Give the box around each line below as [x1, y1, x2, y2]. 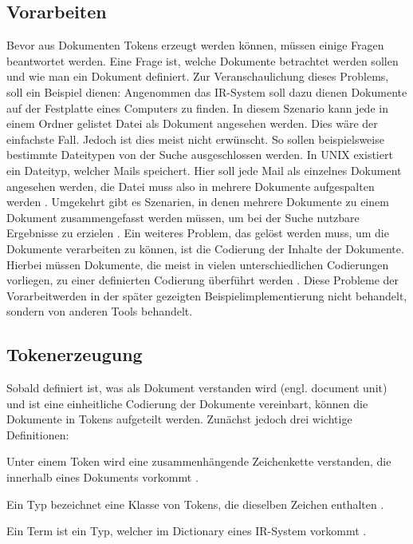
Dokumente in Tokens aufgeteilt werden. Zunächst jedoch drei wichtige [6, 411, 352, 427]
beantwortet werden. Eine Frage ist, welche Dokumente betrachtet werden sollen [6, 52, 399, 69]
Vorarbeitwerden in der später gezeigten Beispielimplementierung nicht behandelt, [6, 287, 407, 304]
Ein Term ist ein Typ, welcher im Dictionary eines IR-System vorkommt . [6, 522, 367, 539]
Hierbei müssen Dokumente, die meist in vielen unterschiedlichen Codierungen [6, 256, 389, 272]
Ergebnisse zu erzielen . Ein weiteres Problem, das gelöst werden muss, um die [6, 224, 389, 241]
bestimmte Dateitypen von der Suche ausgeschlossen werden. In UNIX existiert [6, 146, 393, 163]
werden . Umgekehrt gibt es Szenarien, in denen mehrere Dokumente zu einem [6, 193, 389, 210]
